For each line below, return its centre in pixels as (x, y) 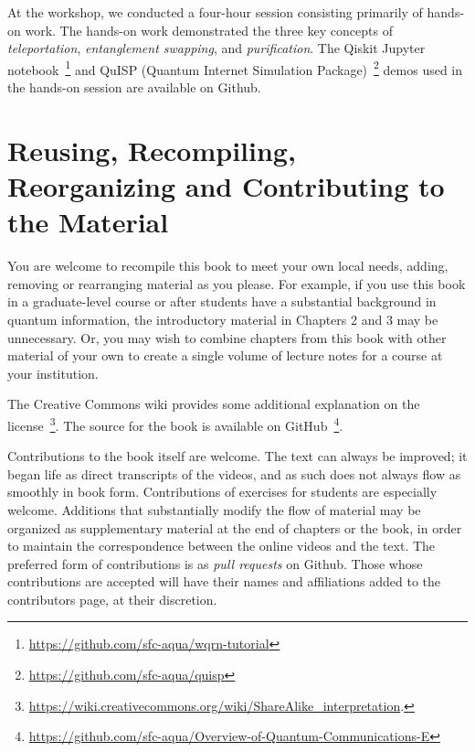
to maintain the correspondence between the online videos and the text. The (222, 546)
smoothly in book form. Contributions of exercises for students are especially (222, 492)
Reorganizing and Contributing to (226, 186)
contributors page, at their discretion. (112, 599)
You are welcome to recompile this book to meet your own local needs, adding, (228, 266)
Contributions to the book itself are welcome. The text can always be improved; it (237, 456)
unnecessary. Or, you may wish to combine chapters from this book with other (227, 337)
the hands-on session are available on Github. (134, 87)
